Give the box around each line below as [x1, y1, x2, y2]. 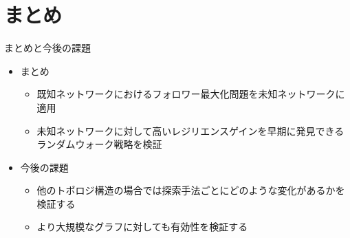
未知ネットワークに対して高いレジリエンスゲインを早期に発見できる [36, 123, 344, 138]
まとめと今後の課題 [4, 41, 91, 55]
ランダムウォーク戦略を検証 [36, 137, 162, 151]
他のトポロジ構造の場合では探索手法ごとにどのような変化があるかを [36, 183, 345, 197]
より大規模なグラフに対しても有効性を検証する [36, 219, 248, 234]
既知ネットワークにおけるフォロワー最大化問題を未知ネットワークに [36, 87, 345, 101]
